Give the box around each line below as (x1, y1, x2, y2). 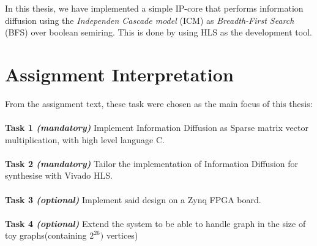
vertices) (106, 229, 138, 242)
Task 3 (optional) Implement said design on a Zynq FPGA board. (5, 193, 261, 206)
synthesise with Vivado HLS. (5, 169, 113, 182)
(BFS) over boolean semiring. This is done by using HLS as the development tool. (5, 26, 312, 39)
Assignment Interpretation (5, 61, 234, 86)
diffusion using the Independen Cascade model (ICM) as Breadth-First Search (5, 13, 294, 26)
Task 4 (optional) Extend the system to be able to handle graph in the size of (5, 217, 306, 229)
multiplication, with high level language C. (5, 133, 165, 146)
